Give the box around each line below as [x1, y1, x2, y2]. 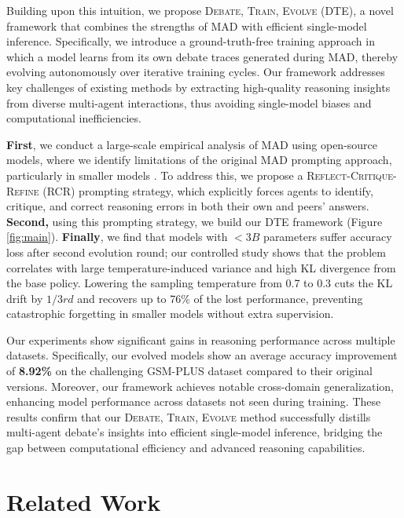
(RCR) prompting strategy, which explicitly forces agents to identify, [42, 182, 373, 199]
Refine [6, 182, 39, 199]
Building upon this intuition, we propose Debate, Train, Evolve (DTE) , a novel [6, 2, 394, 18]
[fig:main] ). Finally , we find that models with [6, 228, 228, 245]
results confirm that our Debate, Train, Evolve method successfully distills [6, 408, 371, 425]
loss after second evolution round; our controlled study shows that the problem [6, 243, 386, 260]
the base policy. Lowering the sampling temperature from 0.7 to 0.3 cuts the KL [6, 275, 393, 291]
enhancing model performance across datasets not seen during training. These [6, 393, 381, 410]
